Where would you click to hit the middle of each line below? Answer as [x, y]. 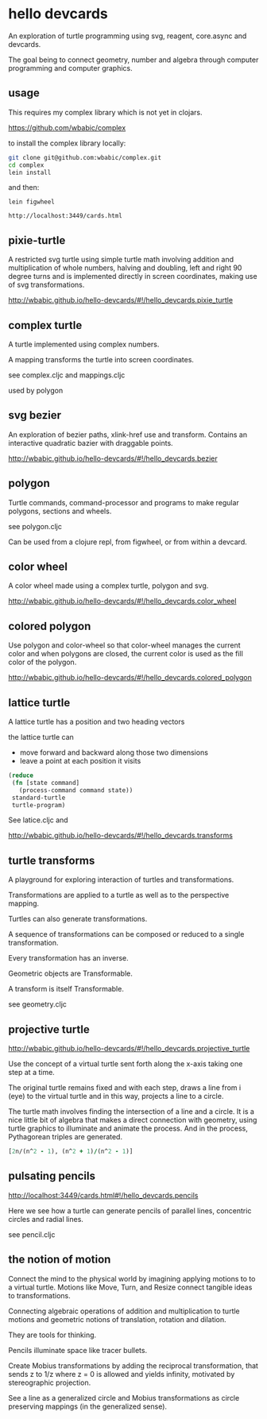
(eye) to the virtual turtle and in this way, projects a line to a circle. [116, 1096]
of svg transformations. [46, 285]
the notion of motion [60, 1260]
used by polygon [36, 391]
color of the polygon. [43, 662]
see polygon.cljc [35, 526]
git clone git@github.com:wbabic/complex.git [85, 157]
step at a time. [32, 1073]
